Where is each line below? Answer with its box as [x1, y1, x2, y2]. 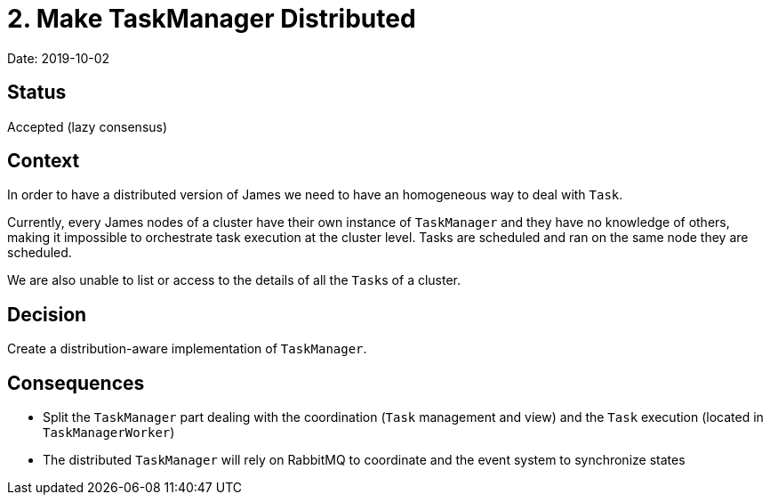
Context [7, 150, 80, 173]
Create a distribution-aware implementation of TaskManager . [7, 341, 367, 357]
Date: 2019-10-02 [7, 50, 110, 66]
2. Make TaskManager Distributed [7, 4, 416, 34]
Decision [7, 303, 87, 326]
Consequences [7, 371, 145, 394]
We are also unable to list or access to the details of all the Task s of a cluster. [7, 272, 461, 288]
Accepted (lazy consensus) [7, 118, 168, 134]
